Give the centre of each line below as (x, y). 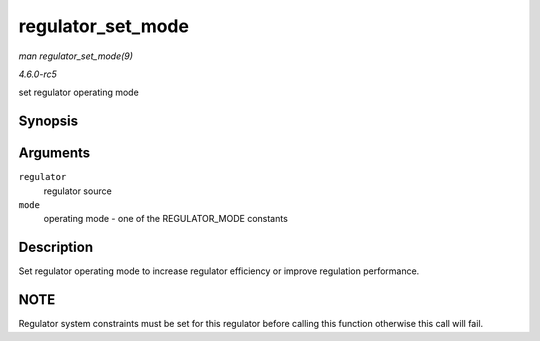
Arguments (54, 153)
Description (56, 247)
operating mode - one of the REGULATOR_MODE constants (166, 219)
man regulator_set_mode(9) (76, 56)
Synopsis (48, 121)
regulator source (77, 191)
